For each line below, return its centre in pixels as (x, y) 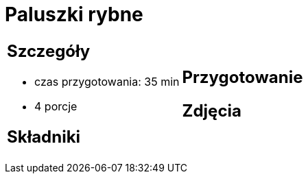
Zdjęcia (212, 110)
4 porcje (56, 106)
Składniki (44, 136)
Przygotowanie (242, 77)
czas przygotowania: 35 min (107, 81)
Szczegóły (49, 51)
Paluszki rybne (74, 14)
